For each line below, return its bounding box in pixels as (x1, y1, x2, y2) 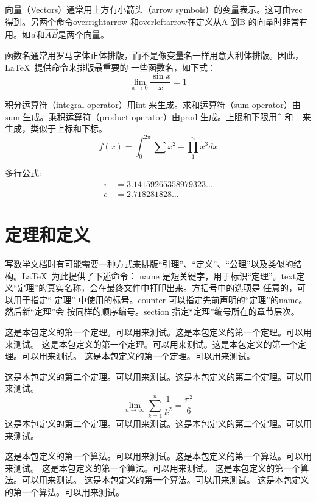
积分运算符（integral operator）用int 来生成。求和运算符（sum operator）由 (5, 98, 301, 111)
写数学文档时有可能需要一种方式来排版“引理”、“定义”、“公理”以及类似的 (5, 257, 293, 270)
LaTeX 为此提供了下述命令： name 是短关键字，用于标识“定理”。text (21, 269, 297, 282)
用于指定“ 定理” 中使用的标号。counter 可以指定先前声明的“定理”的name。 (13, 293, 307, 306)
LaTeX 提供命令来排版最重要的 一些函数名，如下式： (5, 60, 217, 73)
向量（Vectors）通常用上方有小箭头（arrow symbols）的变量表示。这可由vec (5, 3, 303, 15)
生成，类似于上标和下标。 (5, 122, 107, 135)
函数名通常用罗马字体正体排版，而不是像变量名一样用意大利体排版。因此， (5, 49, 303, 61)
